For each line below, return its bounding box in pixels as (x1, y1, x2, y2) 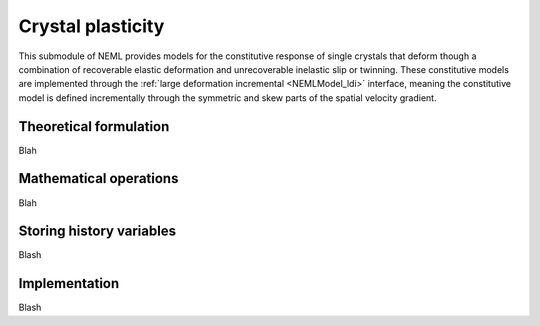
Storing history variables (18, 223, 177, 240)
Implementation (18, 275, 120, 292)
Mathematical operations (18, 170, 179, 187)
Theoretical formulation (18, 118, 170, 135)
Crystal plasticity (18, 15, 165, 37)
